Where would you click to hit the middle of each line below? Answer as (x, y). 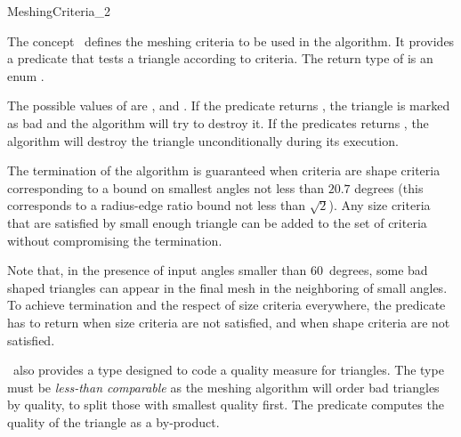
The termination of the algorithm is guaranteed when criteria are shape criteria (224, 170)
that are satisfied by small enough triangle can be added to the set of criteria (217, 222)
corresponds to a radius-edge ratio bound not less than (157, 205)
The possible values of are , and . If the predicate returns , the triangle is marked (229, 105)
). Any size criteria (380, 205)
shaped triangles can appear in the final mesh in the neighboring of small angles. (227, 287)
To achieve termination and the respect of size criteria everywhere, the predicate (226, 305)
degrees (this (389, 187)
